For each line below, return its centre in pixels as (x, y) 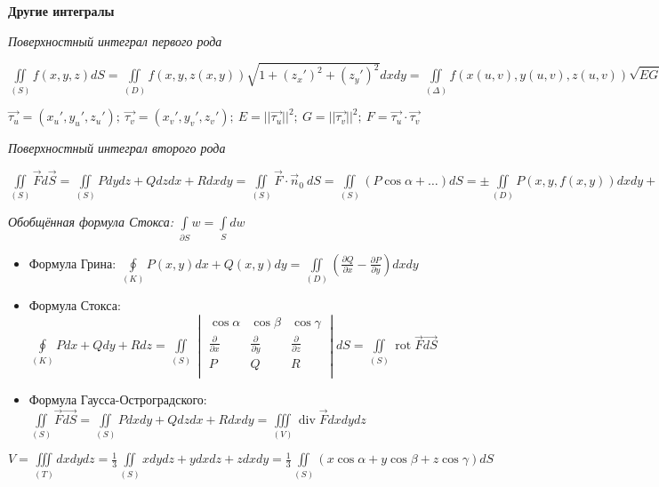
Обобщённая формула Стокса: (91, 222)
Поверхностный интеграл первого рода (115, 40)
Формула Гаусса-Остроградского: (118, 399)
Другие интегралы (61, 11)
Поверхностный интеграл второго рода (117, 148)
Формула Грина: (72, 263)
